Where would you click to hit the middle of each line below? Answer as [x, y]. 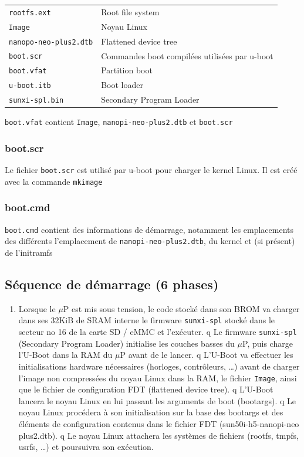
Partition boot [127, 70]
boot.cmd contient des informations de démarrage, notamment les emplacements [149, 229]
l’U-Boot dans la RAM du [65, 355]
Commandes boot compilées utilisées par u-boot [187, 55]
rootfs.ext [30, 13]
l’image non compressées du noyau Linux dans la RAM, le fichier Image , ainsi [158, 378]
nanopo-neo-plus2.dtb [51, 42]
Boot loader [122, 85]
